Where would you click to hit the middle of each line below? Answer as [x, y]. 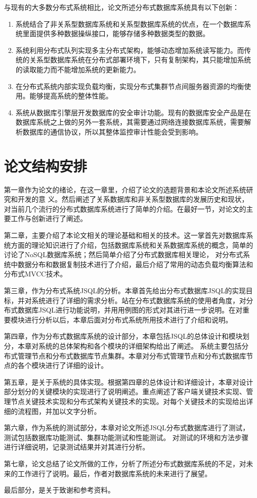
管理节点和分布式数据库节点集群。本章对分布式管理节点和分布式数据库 [132, 355]
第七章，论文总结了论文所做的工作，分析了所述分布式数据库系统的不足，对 [125, 463]
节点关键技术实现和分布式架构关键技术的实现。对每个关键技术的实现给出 [128, 401]
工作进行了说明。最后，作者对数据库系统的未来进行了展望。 [114, 473]
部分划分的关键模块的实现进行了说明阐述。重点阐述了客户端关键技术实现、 [125, 391]
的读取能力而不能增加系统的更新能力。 [78, 69]
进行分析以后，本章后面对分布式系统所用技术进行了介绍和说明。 [128, 319]
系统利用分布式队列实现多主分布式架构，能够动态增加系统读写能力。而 [130, 50]
